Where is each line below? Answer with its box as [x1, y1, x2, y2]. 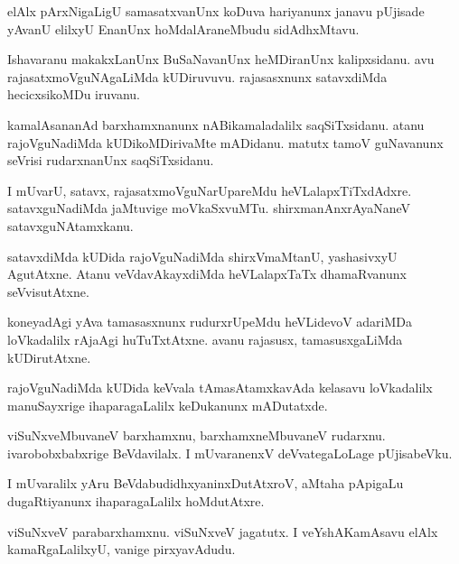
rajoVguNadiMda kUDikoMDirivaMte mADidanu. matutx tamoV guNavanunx [7, 133, 444, 152]
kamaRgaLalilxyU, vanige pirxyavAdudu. [7, 540, 236, 559]
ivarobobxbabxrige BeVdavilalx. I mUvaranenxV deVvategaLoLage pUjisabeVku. [7, 443, 453, 462]
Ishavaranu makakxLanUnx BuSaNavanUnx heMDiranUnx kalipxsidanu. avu [7, 50, 435, 69]
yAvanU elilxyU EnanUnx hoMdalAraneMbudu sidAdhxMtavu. [7, 19, 360, 38]
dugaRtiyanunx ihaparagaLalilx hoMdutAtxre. [7, 492, 265, 511]
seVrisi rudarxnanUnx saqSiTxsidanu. [7, 151, 214, 170]
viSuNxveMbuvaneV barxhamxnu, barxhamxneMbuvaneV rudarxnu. [7, 426, 386, 445]
